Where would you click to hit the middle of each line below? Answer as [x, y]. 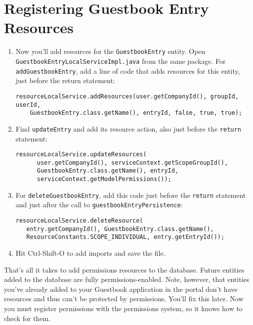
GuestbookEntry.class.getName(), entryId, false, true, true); [136, 113]
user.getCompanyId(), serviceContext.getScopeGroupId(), [132, 162]
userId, [28, 105]
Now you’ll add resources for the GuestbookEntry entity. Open [110, 51]
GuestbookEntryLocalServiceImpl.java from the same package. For [121, 61]
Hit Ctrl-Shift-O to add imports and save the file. [90, 253]
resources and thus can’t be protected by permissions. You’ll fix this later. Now [124, 299]
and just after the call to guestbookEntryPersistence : [99, 205]
